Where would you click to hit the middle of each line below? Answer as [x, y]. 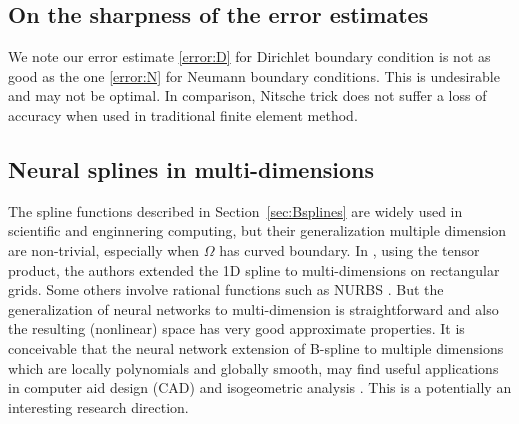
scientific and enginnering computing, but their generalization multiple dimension [257, 230]
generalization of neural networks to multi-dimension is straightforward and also [253, 308]
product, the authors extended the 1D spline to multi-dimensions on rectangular [254, 269]
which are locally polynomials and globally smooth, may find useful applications [253, 367]
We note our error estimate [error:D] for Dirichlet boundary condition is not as [249, 56]
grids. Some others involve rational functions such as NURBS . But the [226, 289]
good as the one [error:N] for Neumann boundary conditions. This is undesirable [254, 75]
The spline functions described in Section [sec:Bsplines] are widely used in [235, 210]
